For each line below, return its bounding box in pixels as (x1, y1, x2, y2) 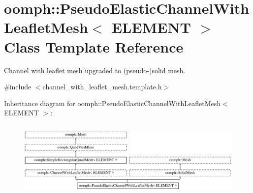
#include (4, 82, 32, 92)
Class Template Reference (4, 36, 184, 56)
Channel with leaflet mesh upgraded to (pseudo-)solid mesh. (4, 65, 186, 75)
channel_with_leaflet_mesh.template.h (42, 82, 162, 92)
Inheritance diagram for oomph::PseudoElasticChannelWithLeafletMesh (4, 98, 221, 108)
